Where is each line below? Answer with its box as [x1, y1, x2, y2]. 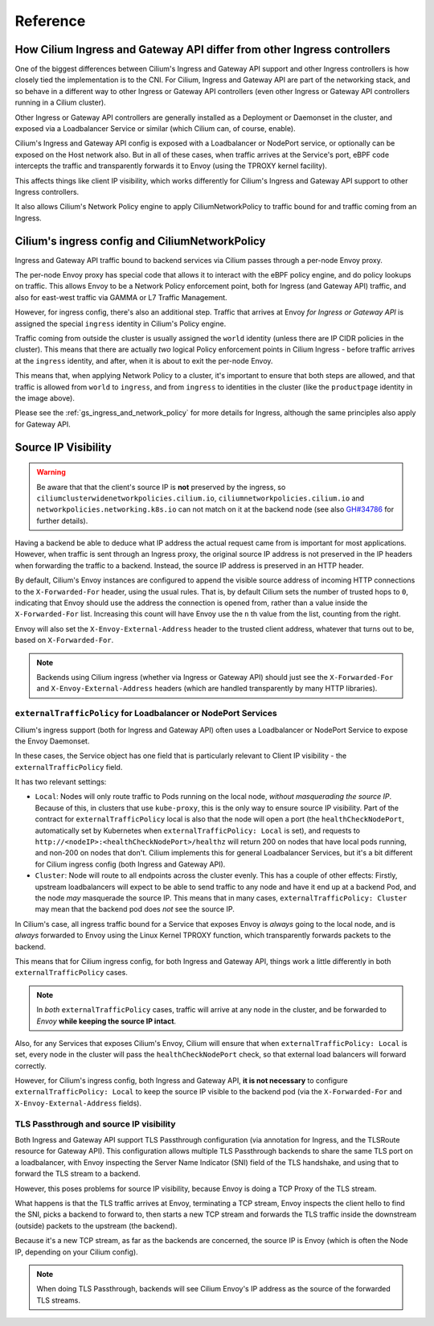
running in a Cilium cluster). [14, 97, 106, 108]
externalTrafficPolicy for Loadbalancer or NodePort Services [14, 708, 277, 719]
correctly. [14, 1060, 47, 1070]
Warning [36, 467, 66, 477]
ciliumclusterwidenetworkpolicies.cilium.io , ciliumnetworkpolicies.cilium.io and [36, 493, 365, 503]
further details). [36, 516, 88, 525]
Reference [14, 12, 86, 30]
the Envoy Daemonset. [14, 736, 90, 746]
